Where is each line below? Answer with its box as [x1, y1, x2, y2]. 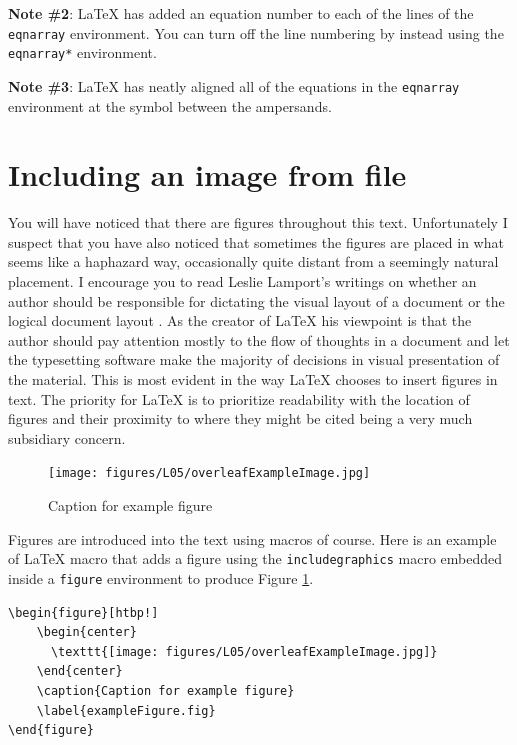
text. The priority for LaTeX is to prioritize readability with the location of [8, 388, 470, 409]
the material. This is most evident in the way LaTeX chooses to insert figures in [8, 369, 498, 390]
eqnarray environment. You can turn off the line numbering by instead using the [8, 22, 504, 43]
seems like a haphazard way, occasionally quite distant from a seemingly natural [8, 251, 499, 272]
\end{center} [36, 664, 123, 679]
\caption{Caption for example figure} [36, 683, 295, 698]
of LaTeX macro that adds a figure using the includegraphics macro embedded [8, 548, 503, 569]
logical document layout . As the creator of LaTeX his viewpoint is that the [8, 310, 472, 331]
